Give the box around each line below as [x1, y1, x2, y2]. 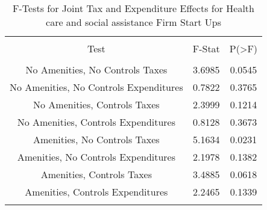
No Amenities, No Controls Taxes [25, 63, 168, 76]
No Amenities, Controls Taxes [33, 97, 160, 111]
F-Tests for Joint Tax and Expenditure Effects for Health [13, 1, 254, 15]
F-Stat [192, 42, 220, 55]
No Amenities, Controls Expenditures [17, 115, 176, 129]
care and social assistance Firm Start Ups [46, 15, 222, 29]
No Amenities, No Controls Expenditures [10, 80, 183, 94]
